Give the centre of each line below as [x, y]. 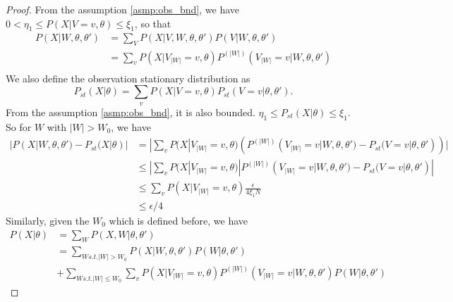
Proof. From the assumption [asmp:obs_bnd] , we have [123, 9]
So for [19, 126]
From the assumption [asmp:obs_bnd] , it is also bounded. [131, 112]
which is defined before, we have [179, 220]
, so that [153, 23]
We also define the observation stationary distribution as [128, 78]
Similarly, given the [48, 220]
